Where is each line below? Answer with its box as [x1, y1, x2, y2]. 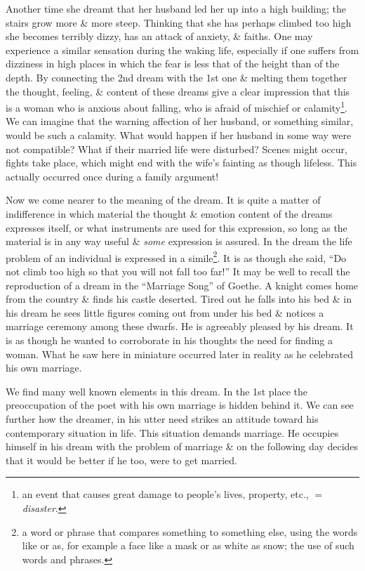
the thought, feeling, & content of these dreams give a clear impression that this [6, 84, 350, 98]
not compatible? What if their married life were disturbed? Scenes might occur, [6, 141, 347, 156]
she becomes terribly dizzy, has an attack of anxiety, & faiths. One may [6, 29, 313, 44]
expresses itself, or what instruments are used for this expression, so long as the [6, 220, 347, 235]
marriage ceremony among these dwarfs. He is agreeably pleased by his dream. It [6, 319, 354, 334]
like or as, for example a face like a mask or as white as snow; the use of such [22, 538, 354, 553]
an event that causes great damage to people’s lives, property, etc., [22, 487, 309, 501]
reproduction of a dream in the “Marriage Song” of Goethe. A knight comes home [6, 277, 359, 292]
